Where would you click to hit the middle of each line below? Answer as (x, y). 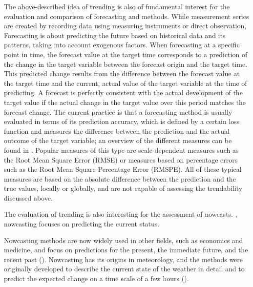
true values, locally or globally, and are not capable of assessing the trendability (123, 188)
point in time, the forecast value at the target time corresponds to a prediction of (126, 54)
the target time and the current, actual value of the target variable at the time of (126, 83)
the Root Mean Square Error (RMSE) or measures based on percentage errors (121, 159)
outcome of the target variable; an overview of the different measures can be (118, 140)
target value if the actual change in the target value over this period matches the (125, 102)
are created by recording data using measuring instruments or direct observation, (125, 26)
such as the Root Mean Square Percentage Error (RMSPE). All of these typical (123, 169)
